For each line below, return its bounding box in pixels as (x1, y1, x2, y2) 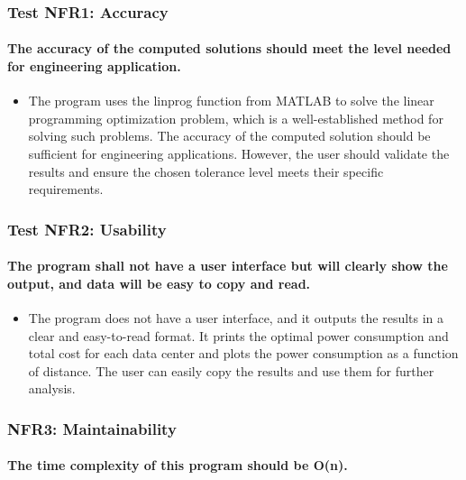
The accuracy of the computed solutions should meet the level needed (7, 39, 452, 58)
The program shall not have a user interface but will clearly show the (7, 256, 448, 275)
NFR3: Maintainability (7, 417, 177, 439)
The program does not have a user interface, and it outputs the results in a (28, 309, 444, 328)
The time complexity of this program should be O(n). (7, 456, 348, 475)
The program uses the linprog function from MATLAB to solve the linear (28, 91, 434, 110)
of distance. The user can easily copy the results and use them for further (28, 361, 434, 380)
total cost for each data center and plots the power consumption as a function (28, 344, 459, 363)
